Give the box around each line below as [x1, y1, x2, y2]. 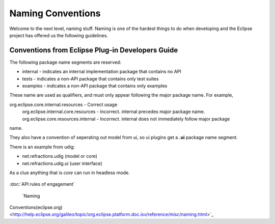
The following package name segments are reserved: [9, 59, 122, 65]
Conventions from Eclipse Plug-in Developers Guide [9, 46, 178, 54]
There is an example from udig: [9, 144, 75, 150]
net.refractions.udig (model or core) [22, 153, 98, 159]
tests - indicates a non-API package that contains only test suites [22, 75, 159, 81]
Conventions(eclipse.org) [9, 204, 63, 211]
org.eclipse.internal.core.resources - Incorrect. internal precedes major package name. [22, 108, 205, 115]
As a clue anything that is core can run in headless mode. [9, 170, 130, 176]
